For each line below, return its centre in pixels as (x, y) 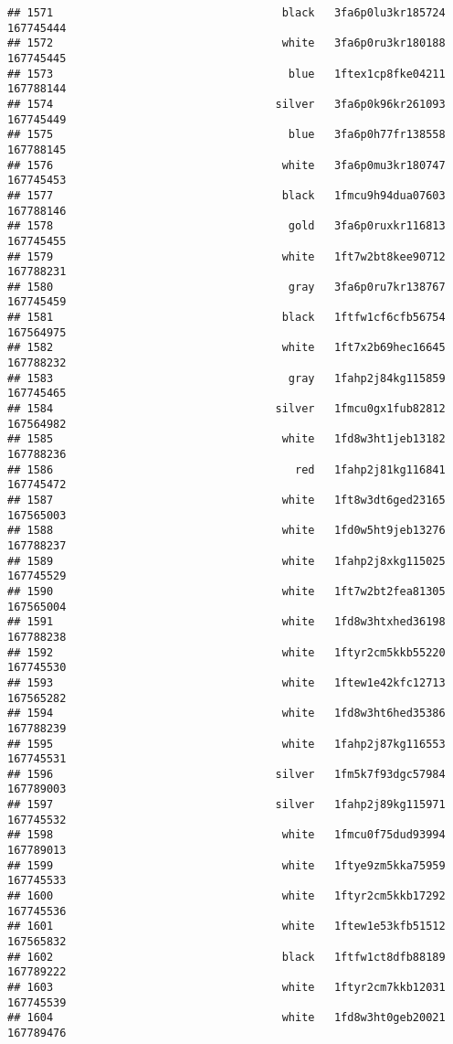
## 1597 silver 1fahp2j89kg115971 (226, 805)
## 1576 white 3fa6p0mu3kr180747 (226, 165)
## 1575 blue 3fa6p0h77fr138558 (226, 135)
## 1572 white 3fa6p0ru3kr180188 (226, 43)
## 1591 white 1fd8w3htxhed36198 (226, 622)
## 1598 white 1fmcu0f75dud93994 (226, 835)
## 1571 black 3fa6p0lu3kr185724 (226, 13)
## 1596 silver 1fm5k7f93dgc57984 (226, 774)
